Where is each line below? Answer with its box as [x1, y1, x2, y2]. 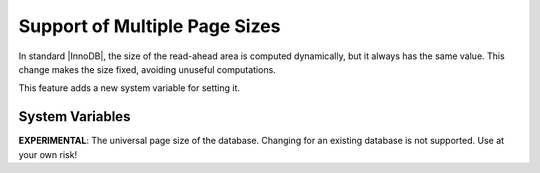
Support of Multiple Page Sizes [18, 15, 281, 37]
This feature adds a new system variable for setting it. [18, 82, 240, 94]
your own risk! [18, 148, 78, 160]
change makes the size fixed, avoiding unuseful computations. [18, 63, 277, 75]
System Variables [18, 108, 131, 125]
